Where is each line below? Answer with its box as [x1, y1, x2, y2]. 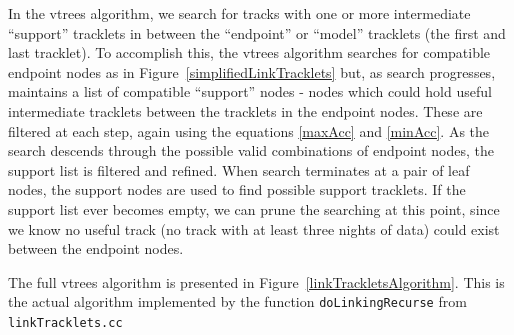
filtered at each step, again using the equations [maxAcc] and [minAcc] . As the [8, 120, 490, 141]
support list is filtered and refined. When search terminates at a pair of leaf [8, 159, 470, 180]
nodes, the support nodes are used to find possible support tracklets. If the [8, 179, 466, 200]
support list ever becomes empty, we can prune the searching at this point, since [8, 198, 500, 219]
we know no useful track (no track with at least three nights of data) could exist [8, 218, 500, 239]
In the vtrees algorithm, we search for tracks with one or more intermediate [8, 3, 471, 23]
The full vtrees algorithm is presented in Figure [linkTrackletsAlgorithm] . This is [8, 271, 505, 292]
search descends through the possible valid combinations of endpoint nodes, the [8, 140, 494, 161]
